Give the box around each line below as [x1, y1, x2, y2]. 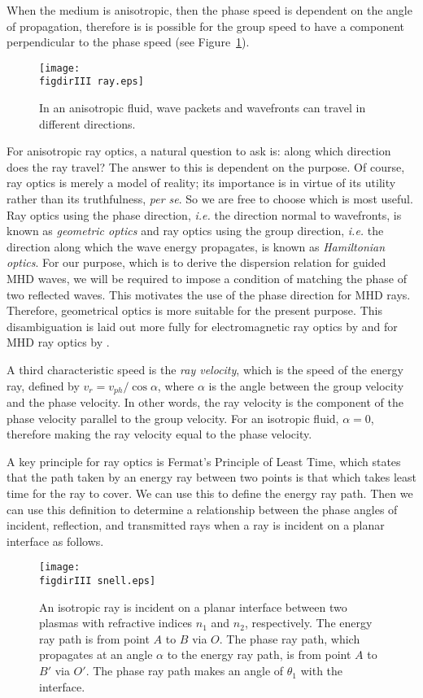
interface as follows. [7, 532, 104, 549]
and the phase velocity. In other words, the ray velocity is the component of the [7, 394, 403, 411]
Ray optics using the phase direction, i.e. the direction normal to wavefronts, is [7, 206, 402, 223]
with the [300, 662, 343, 679]
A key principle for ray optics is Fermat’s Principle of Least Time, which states [7, 452, 401, 469]
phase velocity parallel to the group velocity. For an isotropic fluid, [7, 409, 339, 426]
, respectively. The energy [244, 614, 373, 631]
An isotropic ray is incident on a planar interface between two [39, 598, 347, 615]
